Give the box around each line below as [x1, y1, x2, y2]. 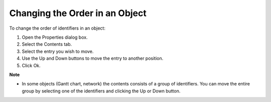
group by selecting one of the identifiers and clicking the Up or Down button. [22, 88, 181, 94]
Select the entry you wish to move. [22, 48, 94, 54]
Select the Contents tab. [22, 41, 72, 47]
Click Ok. [22, 62, 41, 68]
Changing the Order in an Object [9, 8, 147, 19]
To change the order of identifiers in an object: [9, 25, 105, 31]
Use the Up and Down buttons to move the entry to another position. [22, 55, 164, 61]
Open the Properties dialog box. [22, 34, 88, 40]
